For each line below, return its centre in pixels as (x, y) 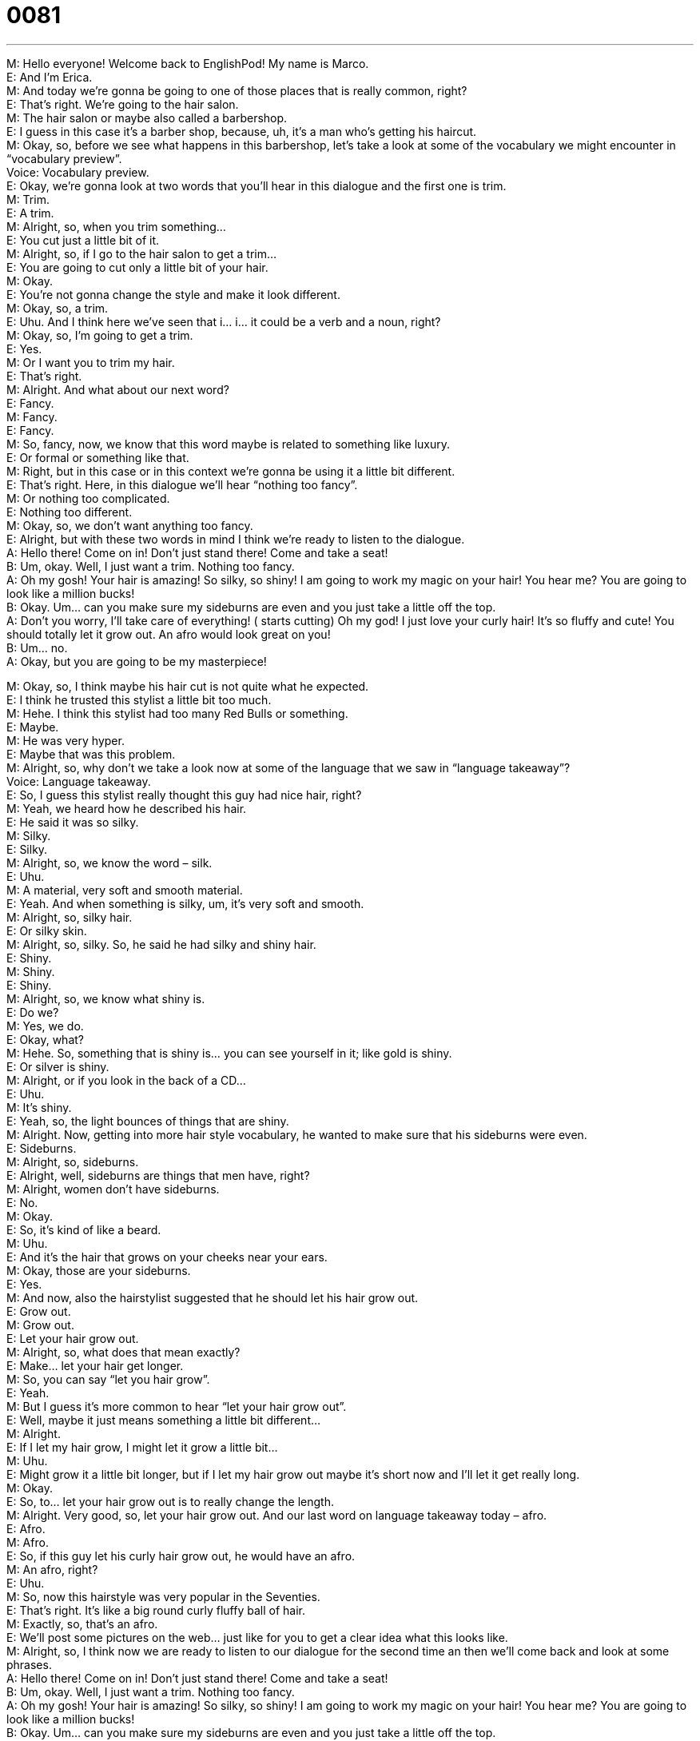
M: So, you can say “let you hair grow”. (108, 1379)
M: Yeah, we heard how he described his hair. (127, 808)
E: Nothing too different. (70, 512)
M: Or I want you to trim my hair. (91, 362)
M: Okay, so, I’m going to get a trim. (100, 335)
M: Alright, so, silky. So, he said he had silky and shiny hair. (161, 944)
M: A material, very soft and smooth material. (125, 890)
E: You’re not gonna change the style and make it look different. (173, 294)
